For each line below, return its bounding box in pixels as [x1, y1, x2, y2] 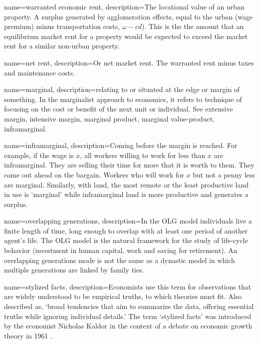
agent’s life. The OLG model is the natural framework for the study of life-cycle [4, 235, 248, 245]
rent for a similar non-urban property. [4, 40, 120, 51]
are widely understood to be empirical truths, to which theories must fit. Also [4, 291, 242, 301]
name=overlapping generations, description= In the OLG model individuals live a [4, 215, 252, 226]
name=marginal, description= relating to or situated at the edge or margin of [4, 84, 240, 94]
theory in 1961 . [4, 330, 52, 340]
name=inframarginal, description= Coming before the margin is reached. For [4, 140, 238, 150]
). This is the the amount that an [142, 21, 244, 31]
